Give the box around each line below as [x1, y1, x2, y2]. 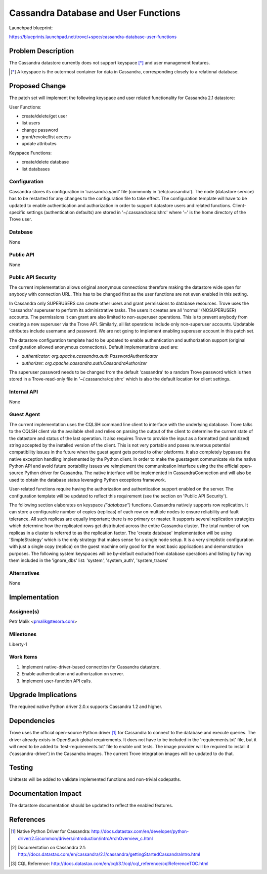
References [9, 816, 45, 824]
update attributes [21, 141, 57, 147]
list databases [21, 166, 50, 172]
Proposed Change [9, 82, 66, 90]
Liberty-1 [9, 641, 27, 647]
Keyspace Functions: [9, 150, 52, 156]
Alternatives [9, 570, 40, 577]
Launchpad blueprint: [9, 25, 53, 31]
